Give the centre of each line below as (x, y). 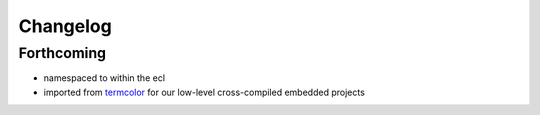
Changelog (65, 26)
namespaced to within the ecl (104, 78)
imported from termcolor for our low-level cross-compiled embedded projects (204, 92)
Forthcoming (62, 53)
